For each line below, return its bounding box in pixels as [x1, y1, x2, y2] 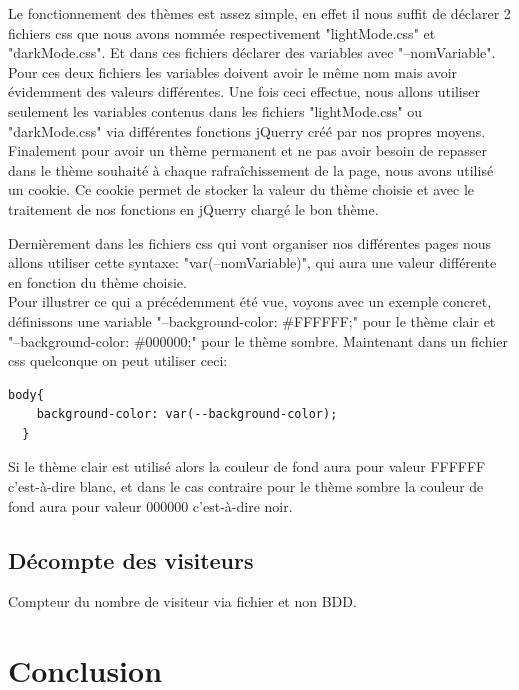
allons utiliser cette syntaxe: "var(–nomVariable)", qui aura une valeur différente [8, 252, 497, 273]
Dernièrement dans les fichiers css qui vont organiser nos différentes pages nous [8, 232, 491, 253]
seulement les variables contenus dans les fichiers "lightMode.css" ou [8, 100, 423, 121]
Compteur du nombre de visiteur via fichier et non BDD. [8, 591, 357, 612]
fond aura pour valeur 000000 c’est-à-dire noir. [8, 495, 293, 516]
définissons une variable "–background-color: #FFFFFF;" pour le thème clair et [8, 310, 496, 331]
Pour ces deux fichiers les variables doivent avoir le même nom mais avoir [8, 61, 458, 82]
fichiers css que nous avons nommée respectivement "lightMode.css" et [8, 22, 436, 43]
